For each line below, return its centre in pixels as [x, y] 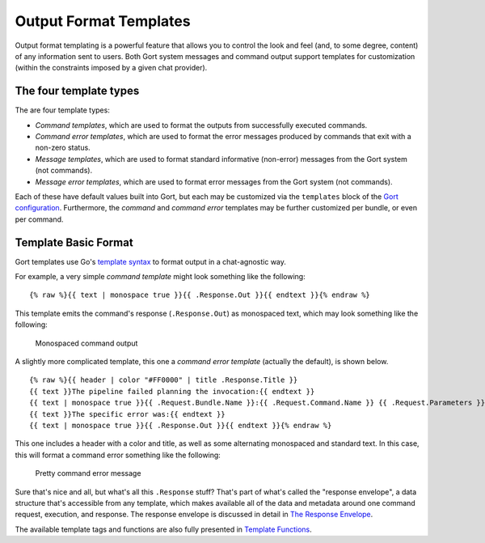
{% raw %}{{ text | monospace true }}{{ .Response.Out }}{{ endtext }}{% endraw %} [200, 295]
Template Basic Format [74, 242]
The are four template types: [63, 110]
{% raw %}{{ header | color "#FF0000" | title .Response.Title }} [164, 380]
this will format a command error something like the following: [118, 455]
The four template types [77, 91]
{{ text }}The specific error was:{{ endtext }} [127, 414]
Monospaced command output [86, 343]
